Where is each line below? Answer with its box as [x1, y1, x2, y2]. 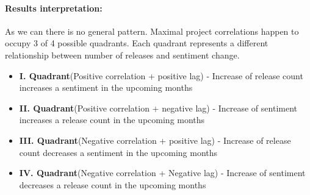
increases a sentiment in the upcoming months [19, 81, 193, 94]
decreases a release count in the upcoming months [19, 178, 206, 191]
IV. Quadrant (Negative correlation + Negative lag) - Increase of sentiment [19, 166, 306, 179]
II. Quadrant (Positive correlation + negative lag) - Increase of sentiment [19, 101, 297, 114]
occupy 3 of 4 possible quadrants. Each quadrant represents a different [5, 37, 269, 49]
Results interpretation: [5, 1, 103, 14]
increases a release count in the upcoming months [19, 113, 205, 126]
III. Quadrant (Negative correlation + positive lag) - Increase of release [19, 133, 291, 146]
